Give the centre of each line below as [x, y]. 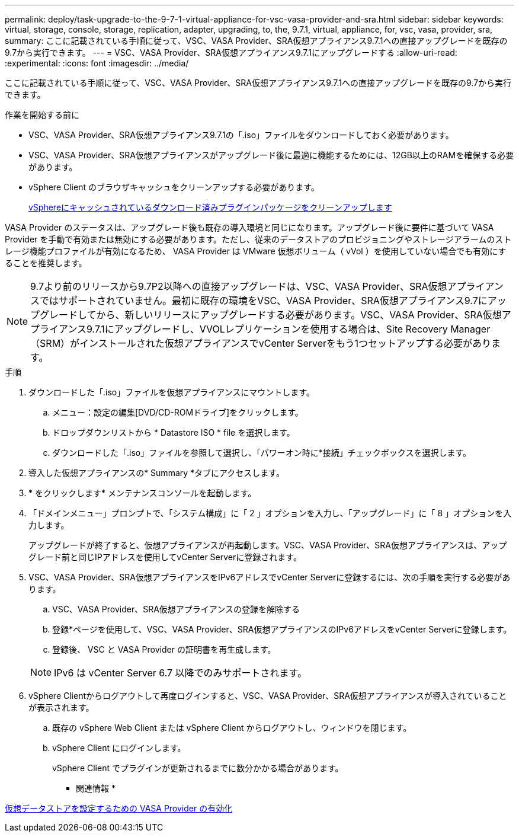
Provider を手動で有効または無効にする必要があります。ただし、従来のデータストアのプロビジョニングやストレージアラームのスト [258, 239]
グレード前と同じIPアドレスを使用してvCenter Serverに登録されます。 [165, 557]
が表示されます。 [61, 707]
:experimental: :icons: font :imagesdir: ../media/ [97, 63]
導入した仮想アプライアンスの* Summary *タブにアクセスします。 [156, 473]
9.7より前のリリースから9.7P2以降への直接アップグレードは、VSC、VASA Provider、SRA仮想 [239, 286]
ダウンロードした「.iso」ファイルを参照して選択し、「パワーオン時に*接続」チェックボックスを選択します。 [262, 453]
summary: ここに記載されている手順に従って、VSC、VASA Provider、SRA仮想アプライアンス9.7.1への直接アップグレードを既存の [256, 41]
